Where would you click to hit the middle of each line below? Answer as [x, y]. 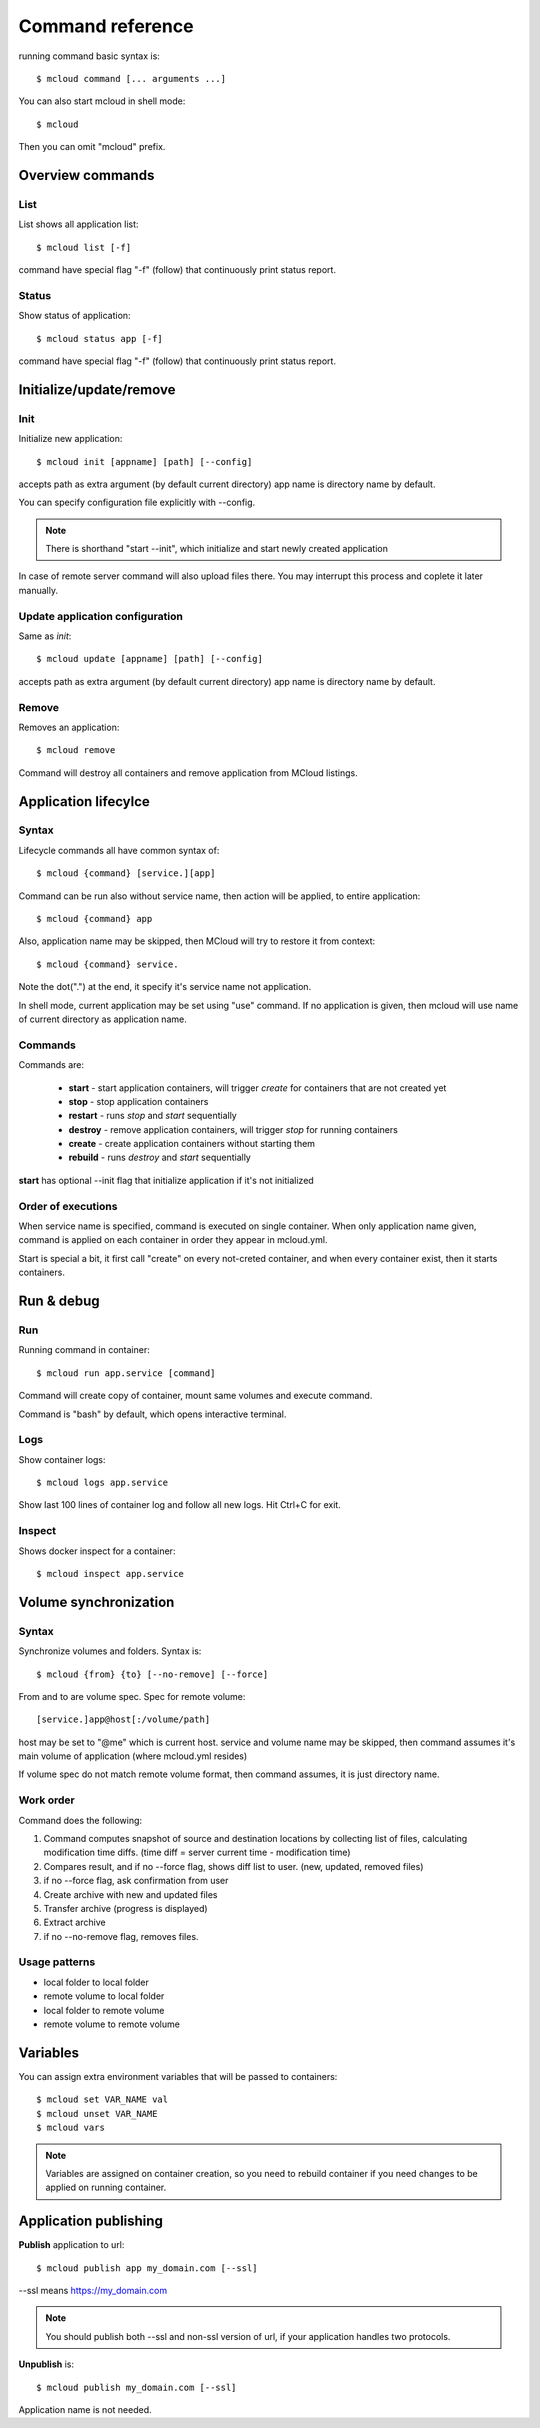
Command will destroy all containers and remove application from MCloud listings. [188, 772]
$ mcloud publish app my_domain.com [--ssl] [147, 2268]
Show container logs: [62, 1459]
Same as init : [45, 636]
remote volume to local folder [104, 1996]
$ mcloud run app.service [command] [126, 1373]
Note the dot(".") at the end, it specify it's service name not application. [165, 987]
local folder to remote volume [104, 2010]
